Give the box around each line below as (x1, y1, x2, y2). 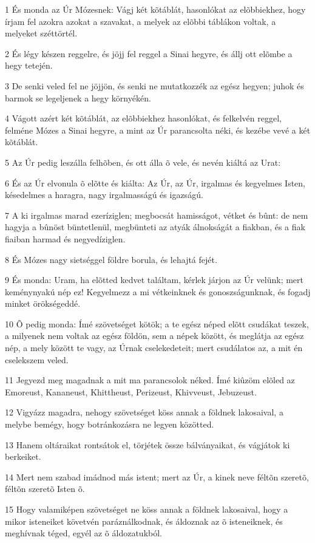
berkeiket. (5, 450, 41, 463)
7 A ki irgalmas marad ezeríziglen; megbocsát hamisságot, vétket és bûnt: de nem (5, 208, 308, 221)
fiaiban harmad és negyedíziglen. (5, 232, 126, 245)
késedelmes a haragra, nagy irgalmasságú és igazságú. (5, 188, 203, 201)
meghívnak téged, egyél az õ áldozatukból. (5, 527, 162, 539)
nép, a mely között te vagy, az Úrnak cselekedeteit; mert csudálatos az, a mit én (5, 341, 303, 354)
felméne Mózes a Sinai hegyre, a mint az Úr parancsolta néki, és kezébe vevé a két (5, 123, 311, 136)
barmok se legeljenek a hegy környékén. (5, 91, 151, 104)
